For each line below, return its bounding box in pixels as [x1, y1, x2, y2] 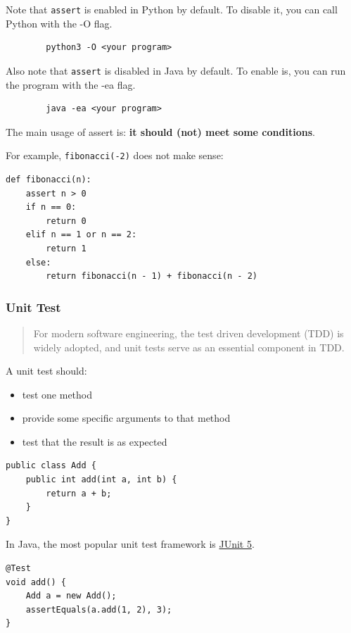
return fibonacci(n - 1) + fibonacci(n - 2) [46, 271, 257, 282]
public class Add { [6, 460, 96, 471]
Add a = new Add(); [25, 591, 117, 601]
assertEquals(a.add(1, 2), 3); [25, 604, 172, 615]
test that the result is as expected [22, 434, 167, 449]
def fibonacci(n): [6, 174, 91, 184]
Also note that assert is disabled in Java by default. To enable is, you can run [6, 63, 346, 77]
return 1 [46, 243, 87, 253]
